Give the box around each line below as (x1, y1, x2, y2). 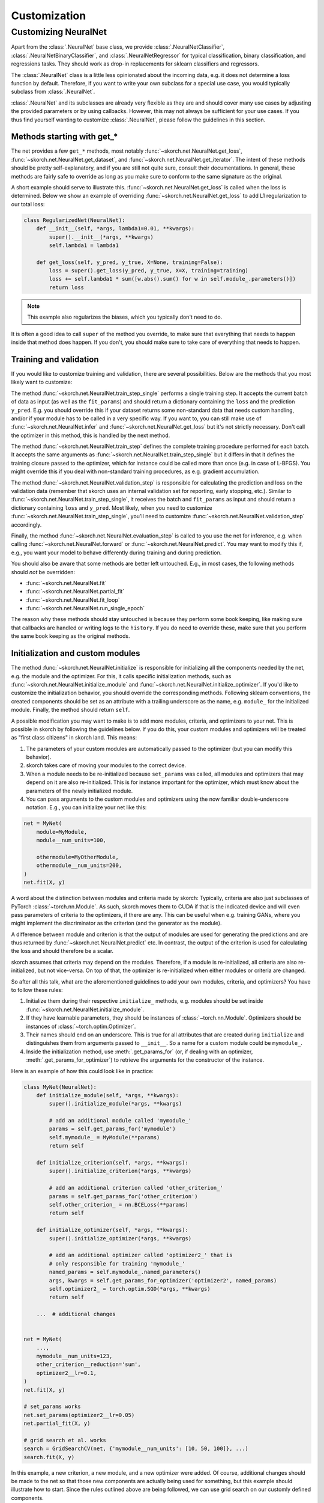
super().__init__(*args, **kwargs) (49, 233, 154, 240)
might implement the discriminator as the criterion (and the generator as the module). (11, 920, 222, 927)
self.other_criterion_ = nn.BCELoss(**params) (49, 1201, 188, 1208)
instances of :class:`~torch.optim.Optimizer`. (26, 1023, 136, 1030)
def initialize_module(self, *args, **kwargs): (36, 1092, 179, 1098)
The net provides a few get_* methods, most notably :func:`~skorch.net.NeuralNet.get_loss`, (11, 147, 242, 155)
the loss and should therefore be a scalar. (11, 947, 114, 955)
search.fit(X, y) (23, 1454, 75, 1460)
